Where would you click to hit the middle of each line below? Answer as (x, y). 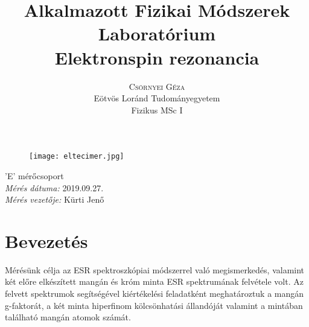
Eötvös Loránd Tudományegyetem (157, 98)
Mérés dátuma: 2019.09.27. (54, 187)
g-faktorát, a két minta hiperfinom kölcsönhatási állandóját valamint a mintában (154, 305)
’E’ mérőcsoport (34, 175)
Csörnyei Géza (157, 86)
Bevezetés (46, 240)
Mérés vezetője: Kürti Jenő (55, 199)
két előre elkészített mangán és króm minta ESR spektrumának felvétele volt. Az (154, 281)
